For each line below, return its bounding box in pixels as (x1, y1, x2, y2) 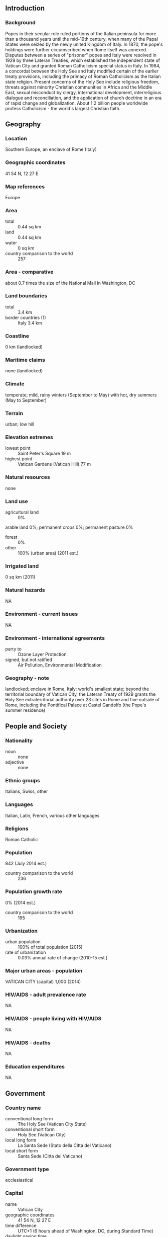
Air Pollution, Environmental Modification (18, 662, 102, 668)
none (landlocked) (5, 368, 43, 374)
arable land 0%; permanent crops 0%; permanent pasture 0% (5, 524, 133, 530)
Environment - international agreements (5, 634, 105, 641)
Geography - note (5, 675, 49, 682)
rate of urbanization (5, 949, 46, 955)
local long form (5, 1137, 37, 1143)
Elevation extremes (5, 434, 54, 441)
